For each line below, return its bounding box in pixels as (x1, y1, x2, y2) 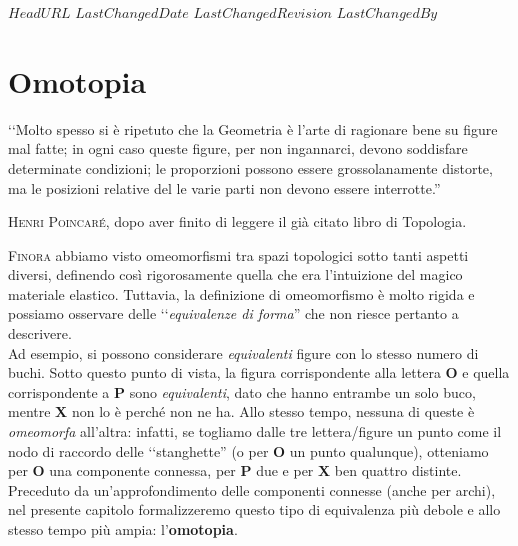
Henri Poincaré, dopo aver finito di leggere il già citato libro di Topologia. (8, 211, 467, 232)
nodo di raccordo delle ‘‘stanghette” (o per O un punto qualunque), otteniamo (8, 440, 489, 461)
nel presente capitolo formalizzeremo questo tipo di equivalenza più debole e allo (8, 499, 501, 520)
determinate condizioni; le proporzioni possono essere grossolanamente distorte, (8, 157, 493, 178)
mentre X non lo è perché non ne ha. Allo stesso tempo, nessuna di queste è (8, 401, 475, 422)
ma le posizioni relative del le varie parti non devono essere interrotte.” (8, 177, 441, 198)
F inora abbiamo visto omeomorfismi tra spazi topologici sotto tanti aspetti (8, 244, 469, 265)
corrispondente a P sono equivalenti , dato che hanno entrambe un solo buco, (8, 381, 476, 402)
